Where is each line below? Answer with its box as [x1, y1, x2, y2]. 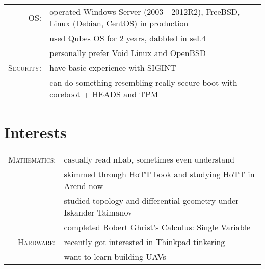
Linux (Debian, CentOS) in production [49, 17, 189, 29]
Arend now [64, 180, 103, 192]
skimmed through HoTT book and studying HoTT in [64, 168, 255, 180]
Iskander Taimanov [64, 206, 132, 219]
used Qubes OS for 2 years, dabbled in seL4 [49, 32, 206, 44]
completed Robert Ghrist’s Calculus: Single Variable [64, 221, 251, 233]
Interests [4, 122, 67, 143]
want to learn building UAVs [64, 251, 166, 263]
